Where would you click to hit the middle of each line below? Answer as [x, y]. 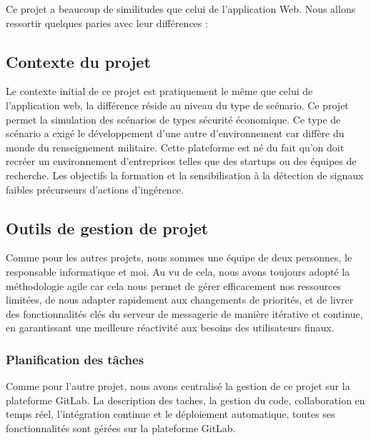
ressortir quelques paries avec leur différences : [107, 22]
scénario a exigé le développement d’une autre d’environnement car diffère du [175, 133]
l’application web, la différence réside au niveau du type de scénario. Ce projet [177, 105]
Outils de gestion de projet [107, 227]
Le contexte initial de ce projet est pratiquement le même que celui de [159, 91]
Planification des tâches [75, 359]
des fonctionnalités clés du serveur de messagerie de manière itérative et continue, [184, 313]
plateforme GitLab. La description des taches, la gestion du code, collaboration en [185, 400]
